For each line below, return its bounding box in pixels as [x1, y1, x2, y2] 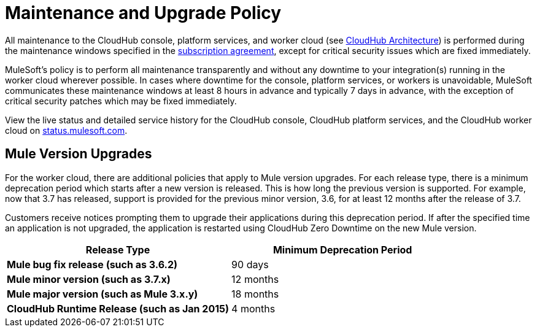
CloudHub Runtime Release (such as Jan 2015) [7, 302, 230, 315]
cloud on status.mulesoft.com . [5, 125, 128, 136]
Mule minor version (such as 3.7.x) [7, 272, 171, 285]
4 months [231, 302, 276, 315]
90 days [231, 258, 269, 271]
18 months [231, 287, 279, 300]
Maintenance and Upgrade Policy [5, 2, 282, 23]
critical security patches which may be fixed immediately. [5, 95, 237, 106]
